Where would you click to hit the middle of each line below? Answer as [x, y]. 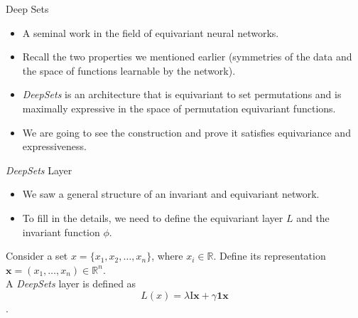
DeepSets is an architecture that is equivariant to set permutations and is [182, 94]
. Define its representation [270, 256]
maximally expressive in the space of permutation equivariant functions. [179, 108]
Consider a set [37, 256]
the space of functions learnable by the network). [129, 70]
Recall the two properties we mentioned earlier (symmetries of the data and [187, 57]
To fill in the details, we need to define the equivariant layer [153, 217]
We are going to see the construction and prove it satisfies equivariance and [186, 132]
